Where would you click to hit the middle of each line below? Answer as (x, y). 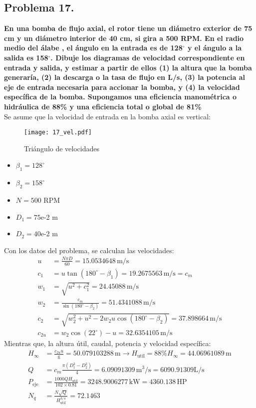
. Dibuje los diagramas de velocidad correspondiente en (148, 57)
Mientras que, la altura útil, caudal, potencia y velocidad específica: (108, 343)
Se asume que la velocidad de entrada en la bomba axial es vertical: (107, 116)
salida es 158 (26, 57)
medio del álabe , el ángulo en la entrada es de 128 (93, 48)
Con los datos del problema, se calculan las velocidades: (89, 250)
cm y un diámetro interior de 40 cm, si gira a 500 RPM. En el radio (124, 38)
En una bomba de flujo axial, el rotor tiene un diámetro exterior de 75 (128, 28)
